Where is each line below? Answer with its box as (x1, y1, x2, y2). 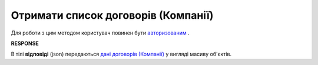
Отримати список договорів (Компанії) (11, 9, 214, 22)
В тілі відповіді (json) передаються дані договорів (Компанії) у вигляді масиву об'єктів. (11, 50, 232, 58)
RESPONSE (11, 40, 39, 47)
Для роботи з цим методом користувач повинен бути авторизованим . (11, 29, 190, 36)
